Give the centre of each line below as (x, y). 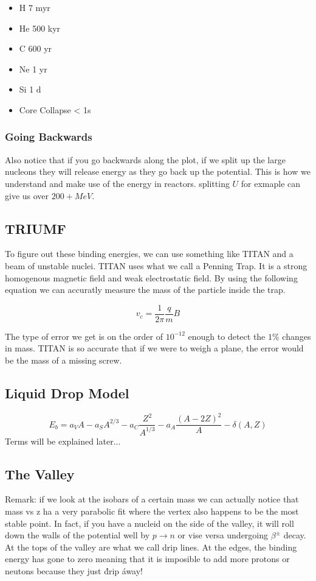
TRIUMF (36, 228)
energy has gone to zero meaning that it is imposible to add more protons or (147, 559)
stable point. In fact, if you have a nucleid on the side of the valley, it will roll (149, 523)
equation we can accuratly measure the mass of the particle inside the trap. (145, 290)
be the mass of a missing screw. (64, 360)
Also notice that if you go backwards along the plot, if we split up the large (145, 159)
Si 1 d (30, 89)
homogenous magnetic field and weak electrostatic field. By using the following (151, 277)
